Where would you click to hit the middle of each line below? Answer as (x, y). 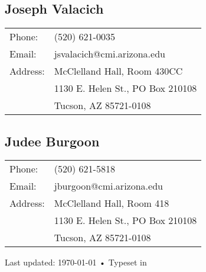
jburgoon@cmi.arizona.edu (108, 186)
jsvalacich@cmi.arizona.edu (109, 54)
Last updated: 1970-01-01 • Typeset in (76, 262)
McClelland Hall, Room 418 (112, 203)
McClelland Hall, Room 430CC (118, 71)
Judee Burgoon (52, 141)
